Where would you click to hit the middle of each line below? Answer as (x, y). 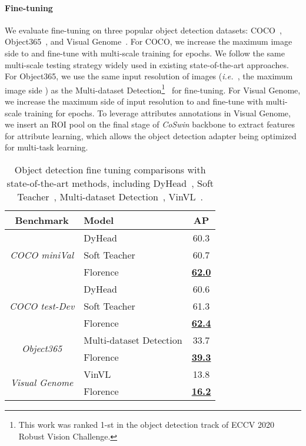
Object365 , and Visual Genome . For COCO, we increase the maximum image (149, 41)
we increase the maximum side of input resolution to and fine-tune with (134, 101)
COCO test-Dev (42, 306)
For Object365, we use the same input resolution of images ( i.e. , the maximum (149, 76)
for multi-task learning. (46, 147)
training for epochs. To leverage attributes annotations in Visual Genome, (157, 113)
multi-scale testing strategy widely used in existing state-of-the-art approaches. (147, 64)
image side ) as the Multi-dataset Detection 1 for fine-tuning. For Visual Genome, (153, 89)
